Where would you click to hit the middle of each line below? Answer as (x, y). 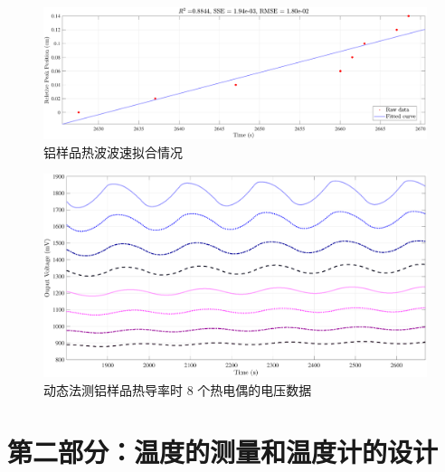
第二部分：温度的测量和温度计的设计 (223, 452)
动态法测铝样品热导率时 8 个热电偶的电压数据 (178, 389)
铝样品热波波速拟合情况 (113, 151)
